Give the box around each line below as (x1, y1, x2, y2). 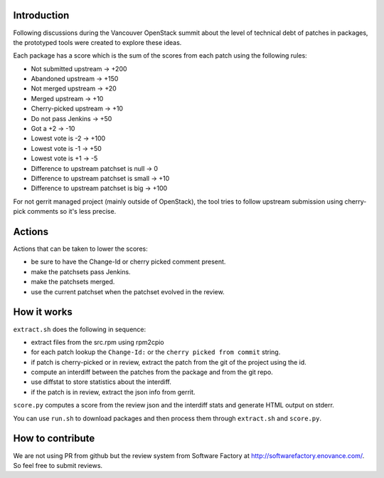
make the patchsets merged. (31, 278, 115, 286)
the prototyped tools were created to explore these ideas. (13, 38, 182, 46)
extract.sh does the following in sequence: (13, 325, 146, 333)
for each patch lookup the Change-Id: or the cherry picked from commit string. (31, 348, 281, 356)
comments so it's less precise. (27, 207, 117, 216)
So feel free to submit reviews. (13, 461, 103, 469)
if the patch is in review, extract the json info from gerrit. (31, 388, 196, 396)
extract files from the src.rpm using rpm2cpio (31, 338, 165, 346)
